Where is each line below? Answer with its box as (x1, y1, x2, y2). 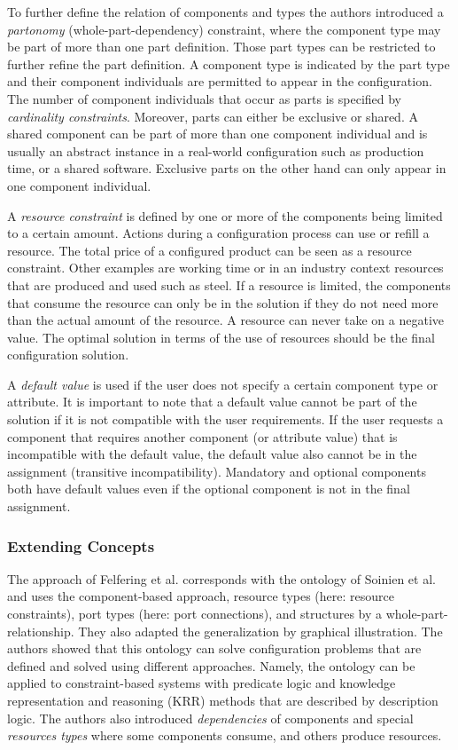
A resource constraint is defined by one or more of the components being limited (7, 206, 443, 225)
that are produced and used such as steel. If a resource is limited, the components (7, 275, 451, 294)
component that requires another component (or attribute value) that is (7, 427, 398, 446)
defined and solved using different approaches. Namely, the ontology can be (7, 656, 415, 675)
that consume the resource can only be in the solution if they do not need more (7, 293, 439, 312)
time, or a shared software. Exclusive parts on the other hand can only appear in (7, 159, 446, 178)
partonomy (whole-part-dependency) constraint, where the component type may (7, 20, 441, 38)
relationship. (7, 621, 74, 640)
